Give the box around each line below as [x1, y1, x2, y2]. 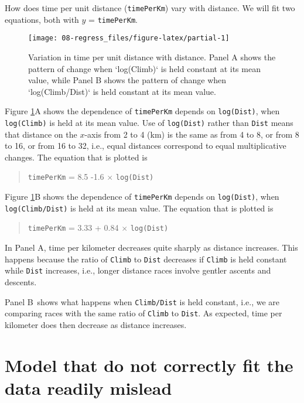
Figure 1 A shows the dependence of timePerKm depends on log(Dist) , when [5, 105, 280, 117]
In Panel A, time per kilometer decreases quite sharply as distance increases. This [5, 241, 298, 254]
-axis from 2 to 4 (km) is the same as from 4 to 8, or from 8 [84, 128, 299, 140]
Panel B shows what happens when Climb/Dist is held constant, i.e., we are [5, 295, 280, 308]
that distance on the [5, 128, 77, 140]
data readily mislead [5, 375, 172, 399]
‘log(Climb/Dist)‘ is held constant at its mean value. [28, 85, 216, 97]
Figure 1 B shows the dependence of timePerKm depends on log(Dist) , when [5, 190, 279, 203]
